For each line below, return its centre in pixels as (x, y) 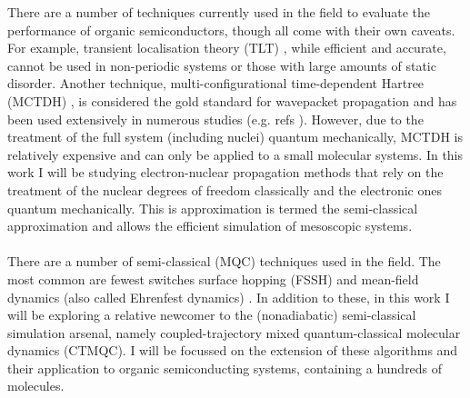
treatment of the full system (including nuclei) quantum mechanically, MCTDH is (235, 137)
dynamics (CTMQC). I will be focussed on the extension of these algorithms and (233, 350)
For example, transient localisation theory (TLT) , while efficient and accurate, (227, 48)
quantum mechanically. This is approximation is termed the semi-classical (213, 208)
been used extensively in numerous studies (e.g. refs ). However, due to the (215, 119)
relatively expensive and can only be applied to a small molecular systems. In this (235, 154)
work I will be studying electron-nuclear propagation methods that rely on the (225, 172)
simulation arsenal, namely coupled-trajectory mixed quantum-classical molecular (234, 332)
